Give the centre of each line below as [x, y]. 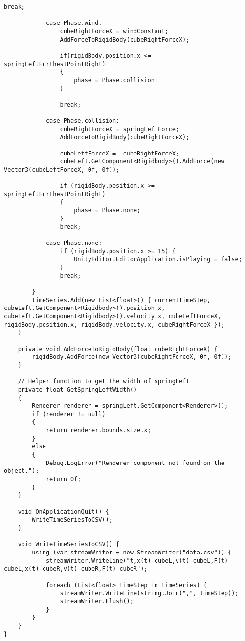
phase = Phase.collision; [116, 80]
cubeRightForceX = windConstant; [114, 31]
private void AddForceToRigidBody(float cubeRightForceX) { [118, 349]
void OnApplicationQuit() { [63, 512]
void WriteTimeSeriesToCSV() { [69, 544]
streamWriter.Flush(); [97, 601]
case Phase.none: [74, 243]
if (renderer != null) [69, 414]
